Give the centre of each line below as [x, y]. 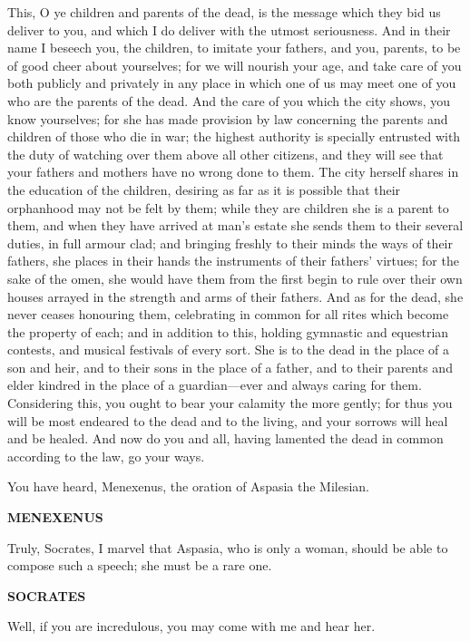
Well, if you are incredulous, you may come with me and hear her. [191, 626]
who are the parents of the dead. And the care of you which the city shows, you [229, 100]
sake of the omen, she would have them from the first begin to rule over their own [235, 278]
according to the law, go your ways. [106, 456]
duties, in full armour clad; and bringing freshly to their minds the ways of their [230, 243]
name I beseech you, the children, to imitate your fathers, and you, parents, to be [234, 48]
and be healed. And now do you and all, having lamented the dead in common [225, 438]
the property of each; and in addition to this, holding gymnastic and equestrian [228, 331]
